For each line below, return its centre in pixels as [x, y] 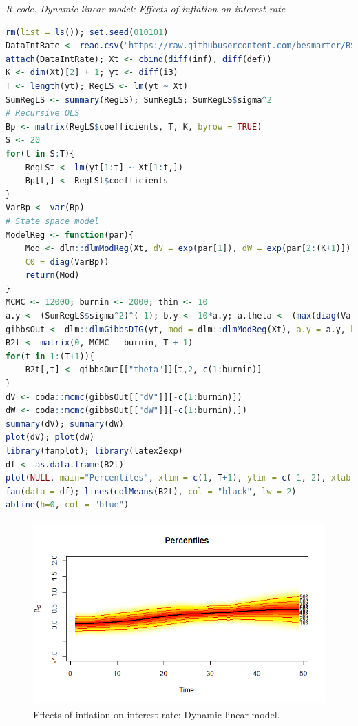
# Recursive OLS [43, 113]
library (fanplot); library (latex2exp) [94, 451]
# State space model [53, 221]
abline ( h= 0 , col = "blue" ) [67, 505]
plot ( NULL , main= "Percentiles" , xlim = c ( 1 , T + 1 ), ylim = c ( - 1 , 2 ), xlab [178, 478]
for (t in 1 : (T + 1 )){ [50, 356]
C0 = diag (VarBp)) [67, 262]
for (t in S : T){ [40, 153]
